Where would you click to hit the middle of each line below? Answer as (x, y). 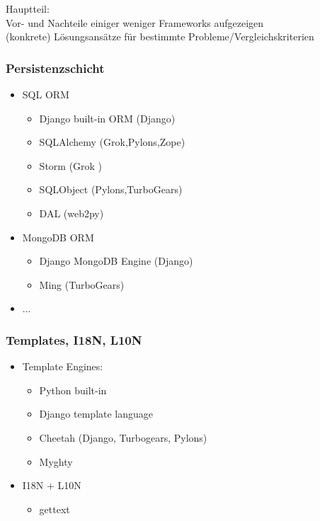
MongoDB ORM (58, 237)
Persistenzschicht (55, 68)
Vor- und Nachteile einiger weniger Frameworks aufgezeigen (135, 22)
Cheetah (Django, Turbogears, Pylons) (123, 437)
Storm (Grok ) (71, 165)
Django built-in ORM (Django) (107, 118)
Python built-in (73, 390)
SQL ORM (46, 94)
